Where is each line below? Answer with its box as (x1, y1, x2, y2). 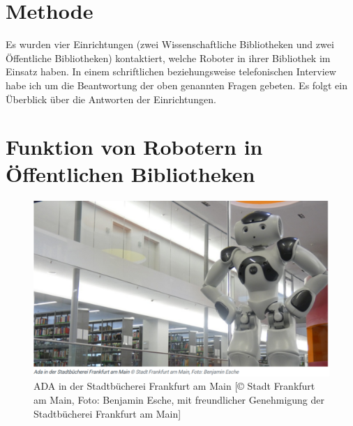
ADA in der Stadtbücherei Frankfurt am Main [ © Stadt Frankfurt (33, 379, 315, 393)
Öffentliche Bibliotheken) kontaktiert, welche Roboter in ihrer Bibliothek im (6, 50, 331, 65)
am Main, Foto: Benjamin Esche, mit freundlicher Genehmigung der (33, 392, 325, 406)
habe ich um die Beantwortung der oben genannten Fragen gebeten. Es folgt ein (6, 77, 348, 92)
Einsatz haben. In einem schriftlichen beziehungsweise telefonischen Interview (6, 64, 336, 79)
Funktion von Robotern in (6, 132, 263, 161)
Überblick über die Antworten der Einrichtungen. (6, 91, 216, 106)
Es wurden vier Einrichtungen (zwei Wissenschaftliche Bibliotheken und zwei (6, 37, 334, 52)
